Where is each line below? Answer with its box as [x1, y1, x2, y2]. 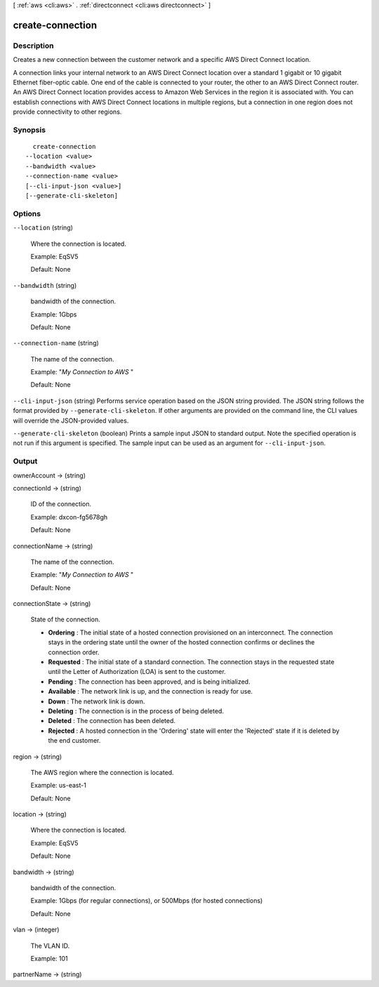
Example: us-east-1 [30, 781, 87, 790]
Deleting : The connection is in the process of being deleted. [48, 706, 225, 715]
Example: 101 [30, 955, 68, 962]
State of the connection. [30, 615, 101, 624]
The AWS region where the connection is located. [30, 768, 175, 776]
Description [13, 41, 54, 51]
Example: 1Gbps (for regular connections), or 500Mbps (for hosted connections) [30, 896, 263, 905]
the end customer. [48, 736, 101, 745]
